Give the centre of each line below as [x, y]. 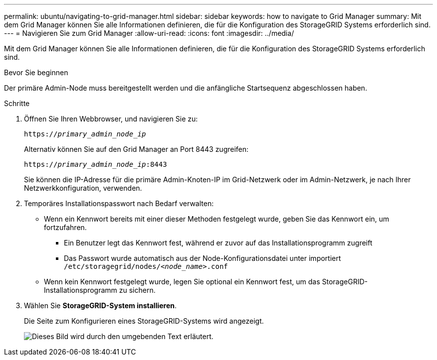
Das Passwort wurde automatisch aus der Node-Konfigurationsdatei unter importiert [203, 258]
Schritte [17, 103]
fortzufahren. [65, 227]
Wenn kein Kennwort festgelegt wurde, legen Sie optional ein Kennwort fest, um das [182, 282]
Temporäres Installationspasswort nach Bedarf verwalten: [119, 203]
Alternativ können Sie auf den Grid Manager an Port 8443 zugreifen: [136, 149]
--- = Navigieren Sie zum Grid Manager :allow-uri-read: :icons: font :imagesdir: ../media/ [149, 33]
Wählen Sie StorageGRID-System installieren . [101, 305]
